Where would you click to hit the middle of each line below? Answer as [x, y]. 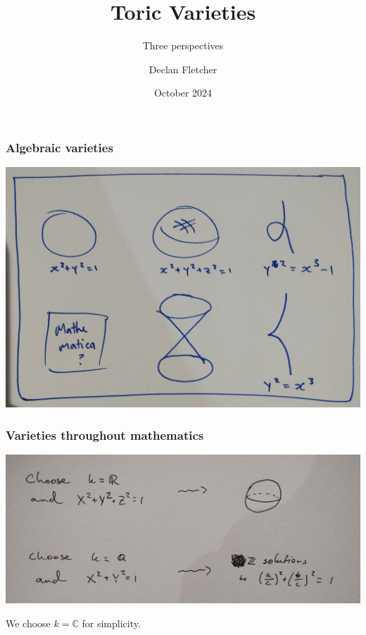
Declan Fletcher [183, 69]
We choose [28, 623]
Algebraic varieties [59, 147]
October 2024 [183, 93]
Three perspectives [183, 45]
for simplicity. [111, 623]
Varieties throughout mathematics [105, 434]
